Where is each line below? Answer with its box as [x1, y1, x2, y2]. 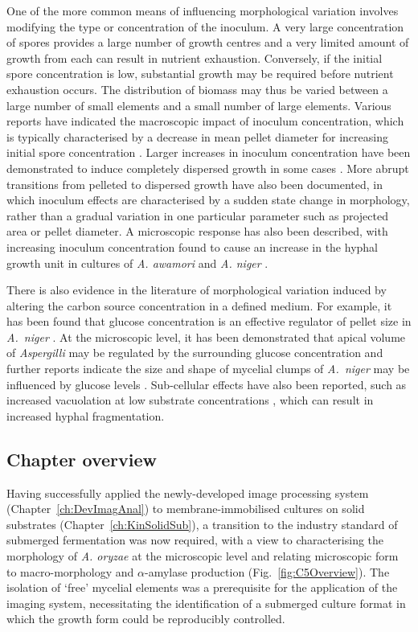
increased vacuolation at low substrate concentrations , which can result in [6, 392, 374, 408]
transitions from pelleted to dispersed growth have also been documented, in [6, 175, 383, 192]
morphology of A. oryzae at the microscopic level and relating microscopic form [6, 548, 399, 564]
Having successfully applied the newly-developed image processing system [6, 484, 369, 501]
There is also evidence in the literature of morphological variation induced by [6, 281, 387, 298]
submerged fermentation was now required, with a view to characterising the [6, 531, 384, 548]
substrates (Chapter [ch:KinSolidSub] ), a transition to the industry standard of [6, 515, 398, 532]
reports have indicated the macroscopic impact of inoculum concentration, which [6, 113, 404, 129]
